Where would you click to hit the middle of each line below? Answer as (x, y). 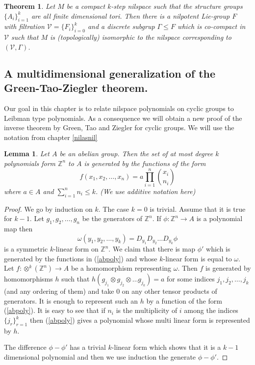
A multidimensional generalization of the (110, 73)
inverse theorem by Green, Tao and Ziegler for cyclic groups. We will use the (119, 127)
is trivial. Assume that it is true (198, 209)
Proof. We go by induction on (48, 209)
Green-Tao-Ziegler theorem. (76, 88)
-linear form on (76, 249)
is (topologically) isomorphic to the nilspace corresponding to (141, 37)
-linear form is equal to (197, 258)
